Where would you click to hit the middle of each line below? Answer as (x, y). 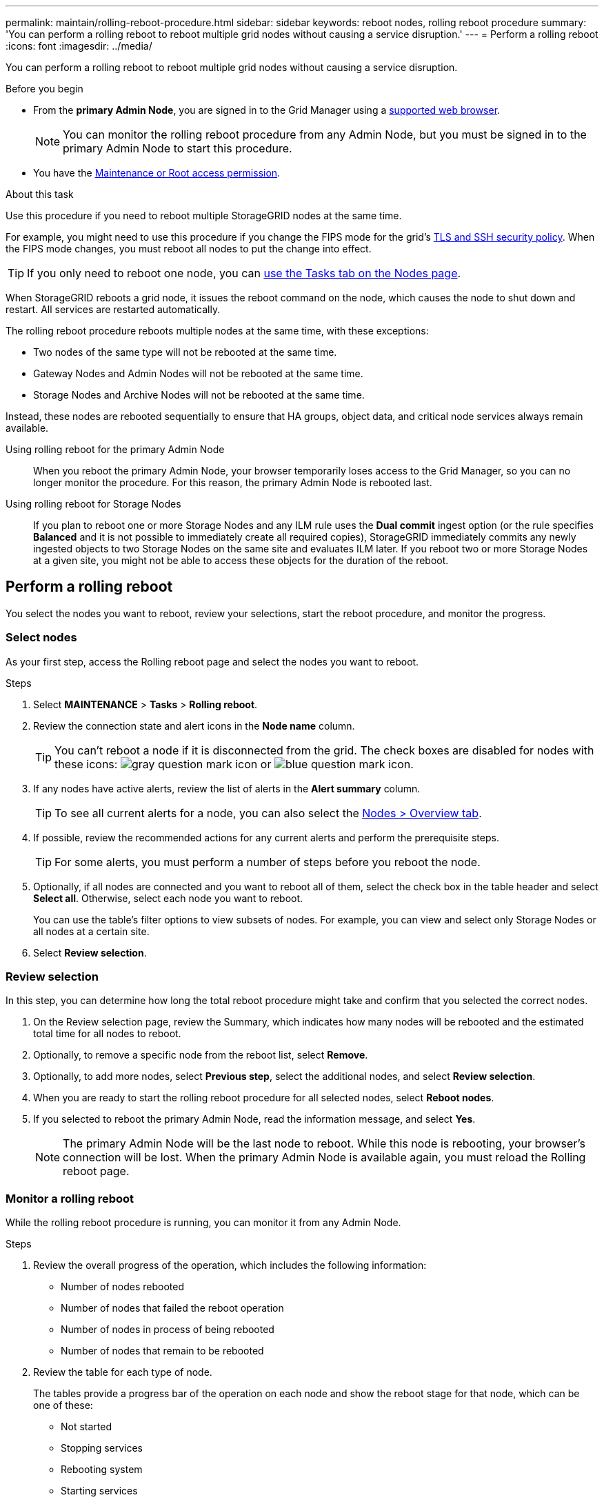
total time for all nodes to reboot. (107, 1034)
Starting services (99, 1491)
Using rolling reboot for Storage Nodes (93, 504)
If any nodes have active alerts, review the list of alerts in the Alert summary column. (227, 788)
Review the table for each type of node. (123, 1372)
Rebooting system (102, 1470)
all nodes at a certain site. (91, 931)
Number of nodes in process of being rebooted (168, 1330)
